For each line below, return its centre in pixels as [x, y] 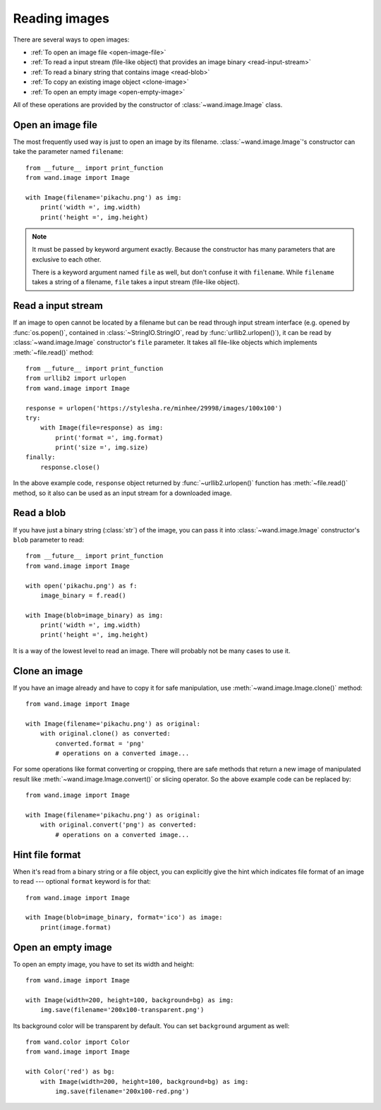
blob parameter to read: [49, 539]
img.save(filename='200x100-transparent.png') [122, 1010]
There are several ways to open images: [71, 39]
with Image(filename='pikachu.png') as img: [104, 197]
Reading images [61, 18]
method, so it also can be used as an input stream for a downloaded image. [122, 493]
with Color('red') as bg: [71, 1072]
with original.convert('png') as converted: [118, 825]
